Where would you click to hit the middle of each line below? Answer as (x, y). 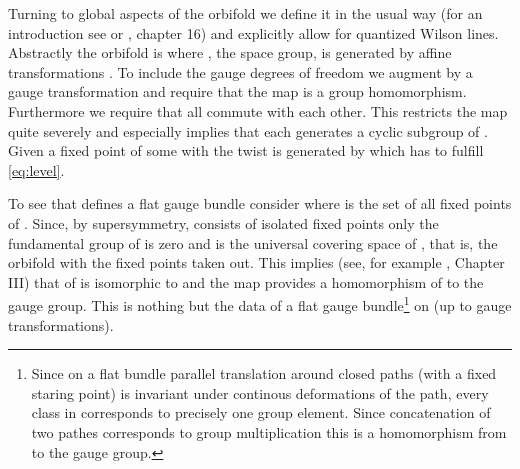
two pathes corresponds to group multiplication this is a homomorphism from (269, 431)
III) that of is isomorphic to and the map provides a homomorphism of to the (246, 281)
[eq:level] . (36, 169)
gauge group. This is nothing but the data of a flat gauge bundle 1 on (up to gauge (260, 303)
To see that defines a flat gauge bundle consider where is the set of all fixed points (260, 203)
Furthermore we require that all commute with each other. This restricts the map (258, 110)
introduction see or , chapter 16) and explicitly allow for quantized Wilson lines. (253, 32)
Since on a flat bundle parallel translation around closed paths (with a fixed (264, 373)
